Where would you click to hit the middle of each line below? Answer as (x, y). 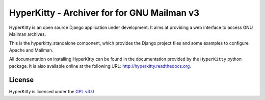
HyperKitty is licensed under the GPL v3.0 (52, 92)
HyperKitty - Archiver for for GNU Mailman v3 (104, 13)
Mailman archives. (27, 34)
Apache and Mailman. (31, 50)
